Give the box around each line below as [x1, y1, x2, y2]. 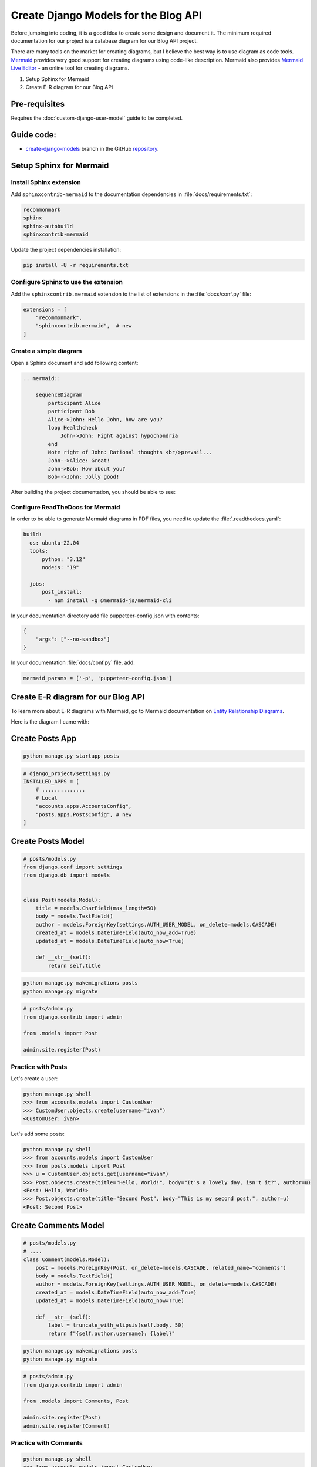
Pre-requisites [11, 99, 65, 109]
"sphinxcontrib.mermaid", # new [35, 323, 132, 329]
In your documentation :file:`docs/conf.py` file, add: [11, 659, 135, 666]
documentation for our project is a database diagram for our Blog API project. [11, 37, 198, 44]
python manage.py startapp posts [23, 753, 120, 759]
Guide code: [11, 130, 57, 140]
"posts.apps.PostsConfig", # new [35, 811, 132, 818]
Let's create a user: [11, 1074, 58, 1082]
